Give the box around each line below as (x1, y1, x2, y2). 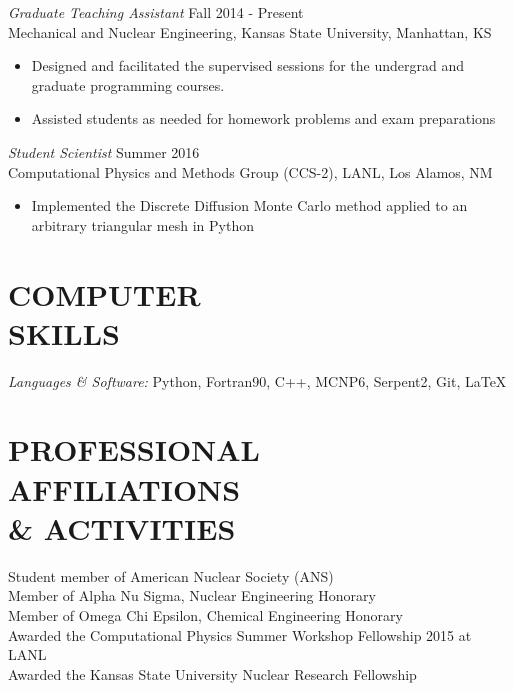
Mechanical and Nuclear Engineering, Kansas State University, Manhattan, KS (8, 21, 492, 42)
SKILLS (8, 312, 120, 353)
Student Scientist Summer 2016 (8, 141, 200, 162)
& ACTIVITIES (8, 507, 236, 548)
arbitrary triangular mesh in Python (31, 214, 254, 235)
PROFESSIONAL (8, 429, 261, 470)
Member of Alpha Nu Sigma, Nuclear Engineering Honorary (8, 585, 376, 606)
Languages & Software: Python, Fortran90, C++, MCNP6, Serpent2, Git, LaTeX (8, 370, 507, 391)
